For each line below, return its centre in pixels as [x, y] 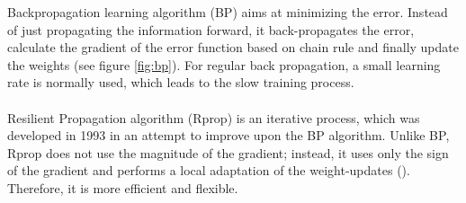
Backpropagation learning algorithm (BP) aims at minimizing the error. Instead [228, 12]
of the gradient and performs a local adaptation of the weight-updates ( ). [209, 170]
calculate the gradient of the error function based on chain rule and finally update [233, 47]
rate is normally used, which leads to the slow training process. [181, 82]
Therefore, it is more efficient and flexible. [123, 187]
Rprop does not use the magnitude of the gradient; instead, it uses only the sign [228, 152]
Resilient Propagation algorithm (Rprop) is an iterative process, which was [214, 117]
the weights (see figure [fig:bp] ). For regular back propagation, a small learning [224, 64]
